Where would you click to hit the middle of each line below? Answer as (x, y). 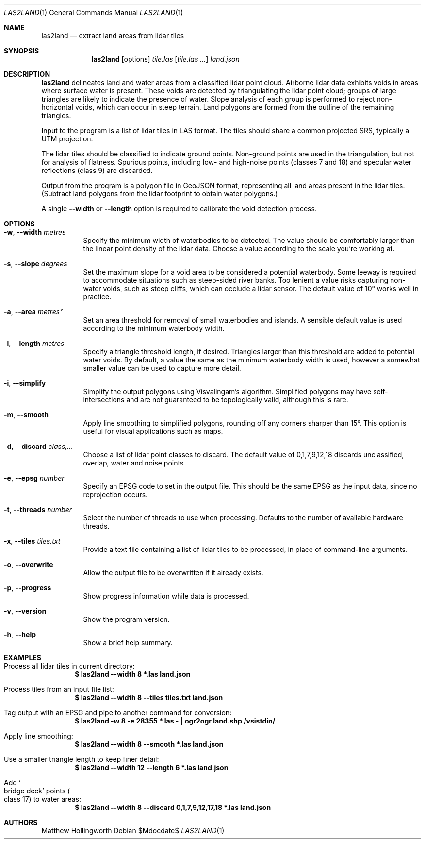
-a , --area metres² (33, 312)
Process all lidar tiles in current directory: (69, 666)
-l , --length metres (34, 343)
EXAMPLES (23, 658)
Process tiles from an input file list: (59, 689)
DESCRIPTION (27, 74)
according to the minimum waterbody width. (154, 328)
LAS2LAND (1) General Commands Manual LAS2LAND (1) (94, 12)
